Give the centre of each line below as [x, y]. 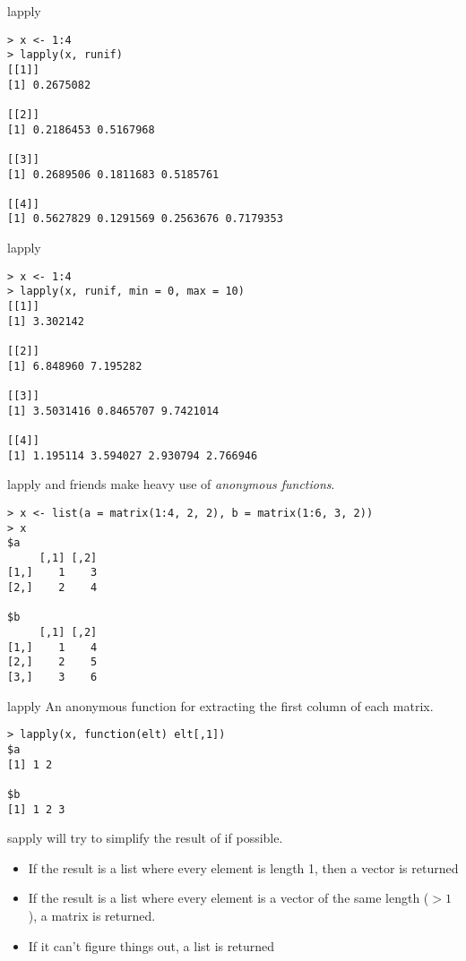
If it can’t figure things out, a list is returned [151, 945]
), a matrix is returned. [92, 916]
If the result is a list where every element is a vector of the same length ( [229, 898]
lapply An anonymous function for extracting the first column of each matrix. [220, 705]
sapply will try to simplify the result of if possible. [145, 838]
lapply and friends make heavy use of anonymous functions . [171, 484]
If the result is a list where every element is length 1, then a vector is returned [243, 867]
